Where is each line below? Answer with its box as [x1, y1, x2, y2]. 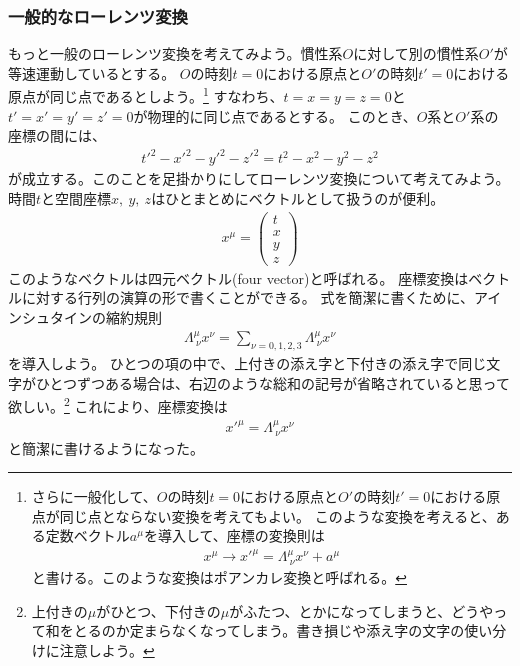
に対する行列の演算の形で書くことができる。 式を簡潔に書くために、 [21, 287, 474, 308]
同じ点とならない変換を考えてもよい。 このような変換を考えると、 [59, 505, 496, 526]
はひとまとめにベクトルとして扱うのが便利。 [151, 187, 445, 208]
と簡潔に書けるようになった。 [8, 437, 204, 458]
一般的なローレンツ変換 [8, 3, 188, 28]
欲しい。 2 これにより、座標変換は [8, 393, 228, 417]
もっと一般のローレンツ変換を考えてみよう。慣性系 [8, 43, 343, 64]
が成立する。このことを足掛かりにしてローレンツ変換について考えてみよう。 [8, 168, 510, 189]
